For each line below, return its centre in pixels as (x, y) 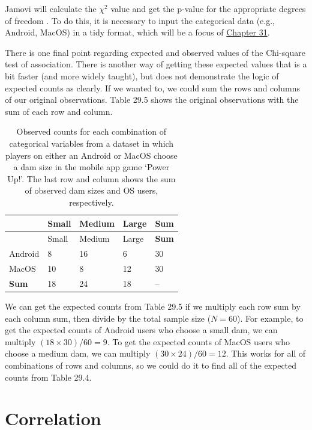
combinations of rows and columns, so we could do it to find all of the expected (151, 365)
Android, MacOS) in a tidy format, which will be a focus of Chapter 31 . (137, 32)
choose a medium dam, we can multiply (78, 353)
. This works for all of (266, 353)
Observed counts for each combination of (91, 131)
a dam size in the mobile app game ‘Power (91, 167)
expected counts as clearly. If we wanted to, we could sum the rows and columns (152, 88)
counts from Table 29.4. (48, 377)
